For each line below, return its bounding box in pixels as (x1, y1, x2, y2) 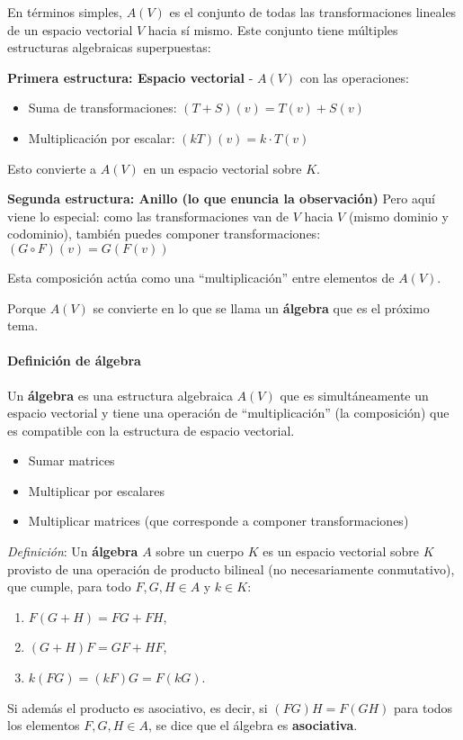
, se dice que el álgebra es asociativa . (148, 716, 358, 735)
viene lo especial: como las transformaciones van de (7, 206, 289, 225)
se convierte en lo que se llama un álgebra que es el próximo (93, 298, 430, 317)
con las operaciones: (299, 68, 409, 86)
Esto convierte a (7, 158, 97, 177)
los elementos (7, 716, 80, 735)
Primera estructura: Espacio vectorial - (7, 68, 254, 86)
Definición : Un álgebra (7, 542, 138, 561)
